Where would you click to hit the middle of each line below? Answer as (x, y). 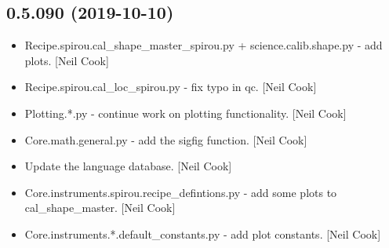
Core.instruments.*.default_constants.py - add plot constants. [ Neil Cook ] (203, 233)
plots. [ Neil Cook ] (67, 60)
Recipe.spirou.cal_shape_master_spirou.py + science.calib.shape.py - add (204, 45)
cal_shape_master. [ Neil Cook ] (100, 208)
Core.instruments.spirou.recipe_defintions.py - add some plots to (181, 192)
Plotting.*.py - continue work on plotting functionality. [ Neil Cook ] (185, 113)
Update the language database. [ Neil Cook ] (128, 166)
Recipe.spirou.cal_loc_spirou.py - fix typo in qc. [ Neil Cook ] (171, 87)
